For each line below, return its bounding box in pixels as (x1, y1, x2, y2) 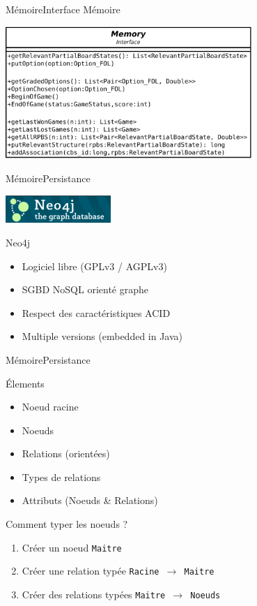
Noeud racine (22, 399, 79, 414)
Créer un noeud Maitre (22, 540, 122, 554)
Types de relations (22, 469, 101, 484)
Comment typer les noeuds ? (6, 517, 128, 531)
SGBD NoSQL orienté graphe (22, 282, 149, 297)
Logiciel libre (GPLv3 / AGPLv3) (22, 258, 167, 273)
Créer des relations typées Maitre (22, 586, 166, 601)
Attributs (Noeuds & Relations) (22, 493, 158, 508)
